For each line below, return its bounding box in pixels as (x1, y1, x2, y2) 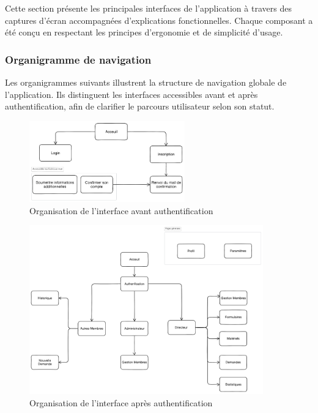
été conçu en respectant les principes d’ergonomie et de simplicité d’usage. (5, 26, 283, 39)
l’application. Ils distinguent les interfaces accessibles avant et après (5, 87, 258, 100)
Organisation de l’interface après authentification (29, 396, 213, 409)
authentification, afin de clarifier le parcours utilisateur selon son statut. (5, 100, 275, 113)
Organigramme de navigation (5, 51, 152, 67)
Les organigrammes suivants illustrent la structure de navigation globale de (5, 76, 287, 88)
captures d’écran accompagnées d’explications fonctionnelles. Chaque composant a (5, 13, 313, 26)
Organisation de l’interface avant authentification (29, 204, 213, 217)
